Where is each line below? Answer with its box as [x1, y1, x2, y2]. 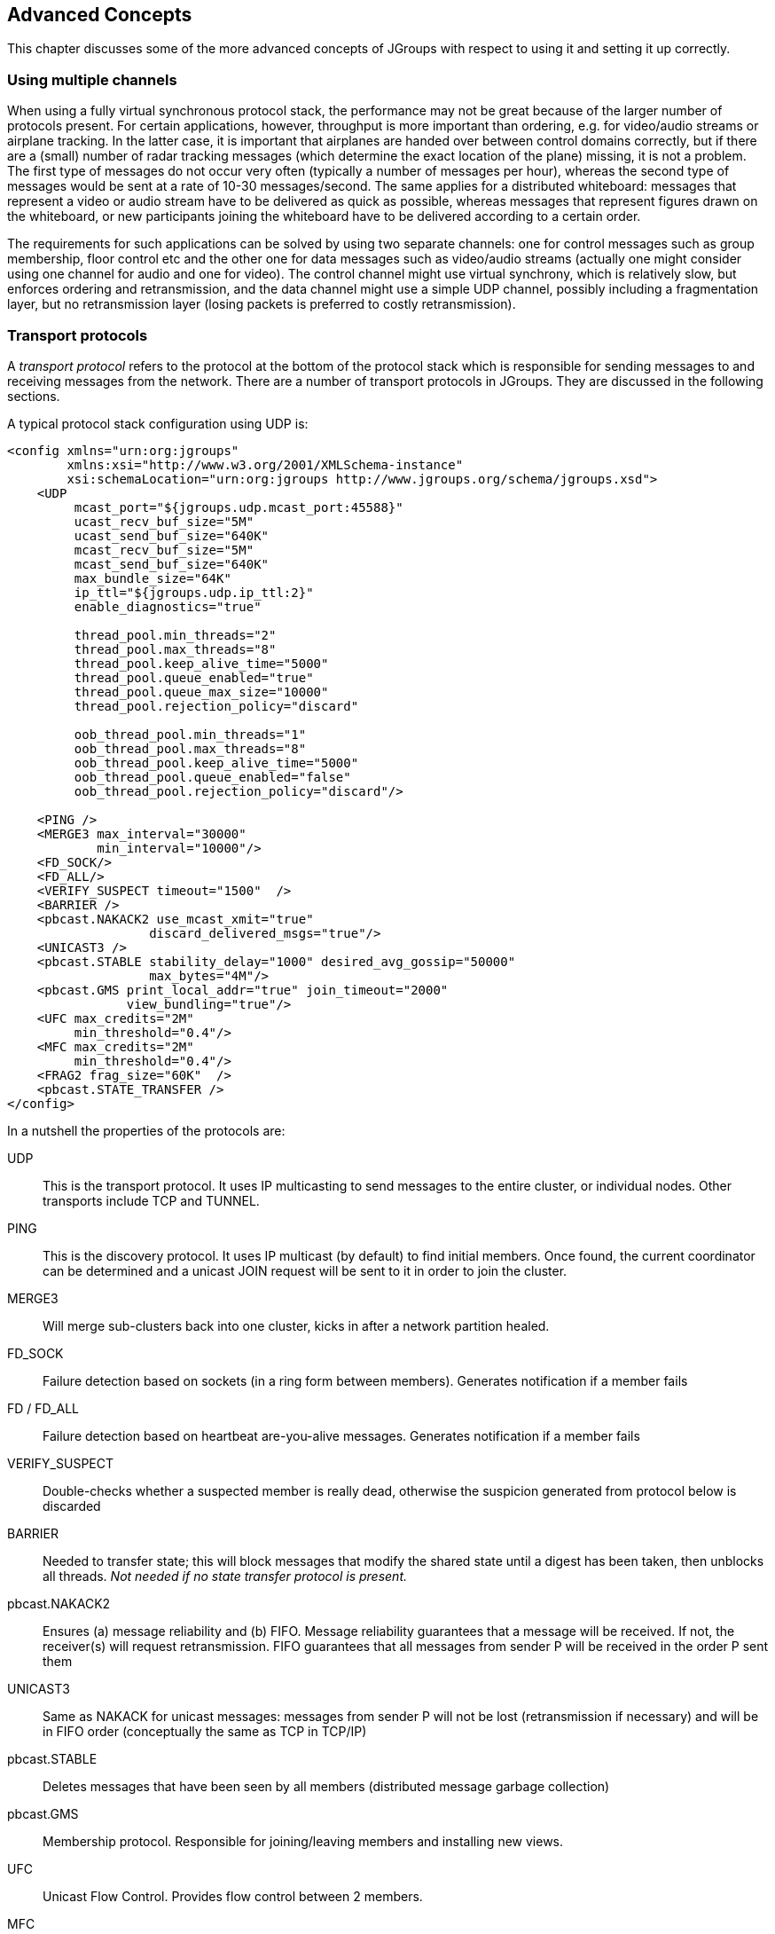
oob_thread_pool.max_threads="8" [74, 741, 307, 756]
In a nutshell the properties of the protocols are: [7, 1122, 286, 1138]
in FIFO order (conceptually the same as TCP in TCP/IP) [43, 1723, 367, 1739]
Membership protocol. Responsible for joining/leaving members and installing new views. [43, 1833, 564, 1849]
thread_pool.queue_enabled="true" [74, 670, 314, 685]
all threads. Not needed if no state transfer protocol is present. [43, 1568, 408, 1584]
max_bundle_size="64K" [74, 570, 231, 586]
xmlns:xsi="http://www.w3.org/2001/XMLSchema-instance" [67, 457, 464, 472]
